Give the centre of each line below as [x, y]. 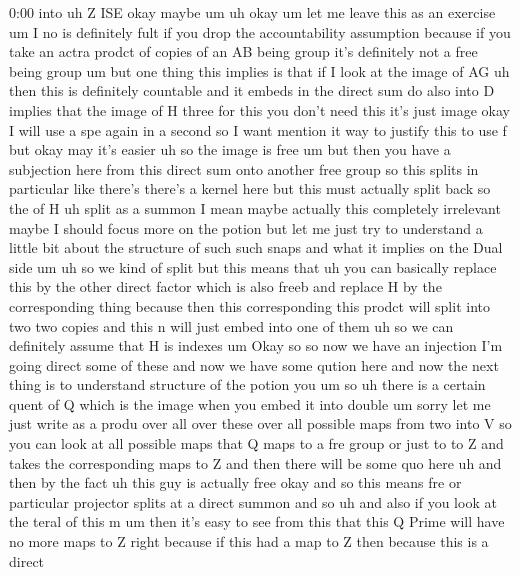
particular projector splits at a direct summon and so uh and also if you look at [253, 501]
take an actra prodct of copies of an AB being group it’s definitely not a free [243, 51]
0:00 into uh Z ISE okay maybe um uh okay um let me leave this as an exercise [252, 12]
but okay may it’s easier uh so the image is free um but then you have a [230, 149]
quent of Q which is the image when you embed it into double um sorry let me [250, 403]
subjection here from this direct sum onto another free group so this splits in [244, 168]
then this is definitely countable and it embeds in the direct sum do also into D [252, 90]
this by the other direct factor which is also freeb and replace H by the [225, 286]
